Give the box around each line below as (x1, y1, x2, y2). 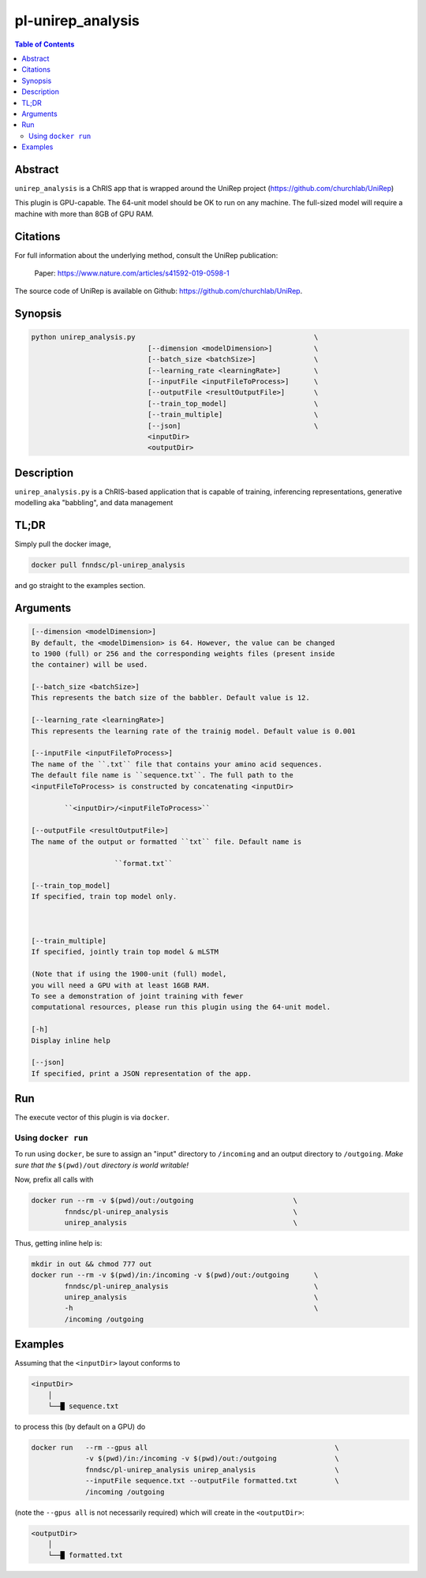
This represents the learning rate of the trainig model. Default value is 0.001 (31, 726, 357, 736)
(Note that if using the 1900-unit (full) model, (31, 969, 227, 979)
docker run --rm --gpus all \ (31, 1443, 339, 1452)
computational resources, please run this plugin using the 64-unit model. (31, 1003, 331, 1012)
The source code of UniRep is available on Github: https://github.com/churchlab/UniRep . (14, 287, 303, 296)
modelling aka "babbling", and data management (14, 498, 174, 508)
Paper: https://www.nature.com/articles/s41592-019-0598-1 (34, 268, 230, 278)
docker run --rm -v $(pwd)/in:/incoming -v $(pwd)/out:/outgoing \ (31, 1271, 319, 1280)
